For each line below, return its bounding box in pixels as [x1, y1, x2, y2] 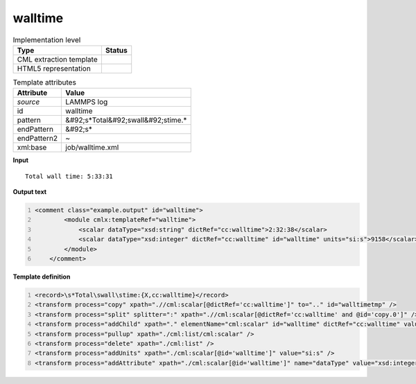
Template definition [12, 272, 71, 281]
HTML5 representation [17, 63, 92, 73]
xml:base [17, 143, 47, 152]
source [17, 97, 40, 107]
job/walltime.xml [65, 143, 119, 152]
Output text [12, 188, 47, 196]
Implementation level [12, 35, 81, 44]
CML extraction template [17, 54, 98, 64]
